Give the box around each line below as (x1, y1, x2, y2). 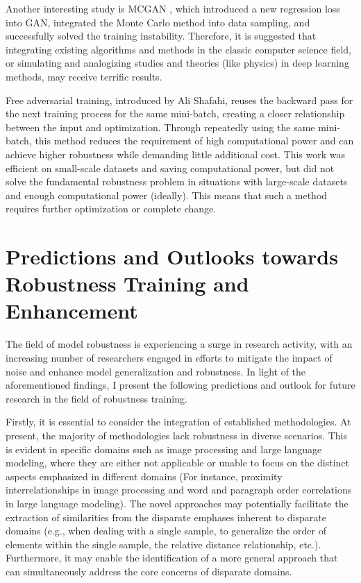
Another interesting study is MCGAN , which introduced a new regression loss (6, 1, 340, 15)
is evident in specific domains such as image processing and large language (6, 441, 322, 456)
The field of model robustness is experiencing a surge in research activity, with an (6, 337, 353, 351)
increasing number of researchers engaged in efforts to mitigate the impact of (6, 350, 333, 364)
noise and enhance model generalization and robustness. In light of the (6, 364, 306, 378)
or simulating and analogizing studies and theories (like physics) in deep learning (6, 56, 349, 70)
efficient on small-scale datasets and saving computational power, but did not (6, 160, 335, 175)
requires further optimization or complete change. (6, 201, 217, 216)
